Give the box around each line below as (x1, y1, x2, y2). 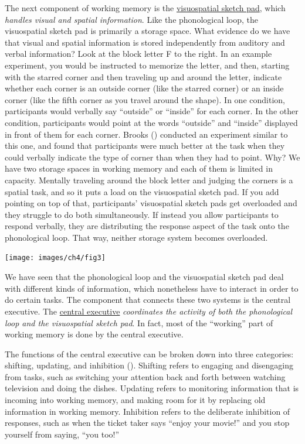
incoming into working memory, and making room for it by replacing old (5, 394, 266, 406)
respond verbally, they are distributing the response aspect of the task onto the (5, 220, 289, 232)
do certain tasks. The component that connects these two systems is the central (5, 293, 291, 306)
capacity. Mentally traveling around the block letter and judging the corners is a (5, 173, 293, 186)
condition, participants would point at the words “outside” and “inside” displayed (5, 116, 298, 128)
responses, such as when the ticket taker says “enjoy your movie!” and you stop (5, 416, 290, 429)
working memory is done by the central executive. (5, 328, 184, 340)
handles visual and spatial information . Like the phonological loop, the (5, 13, 258, 25)
